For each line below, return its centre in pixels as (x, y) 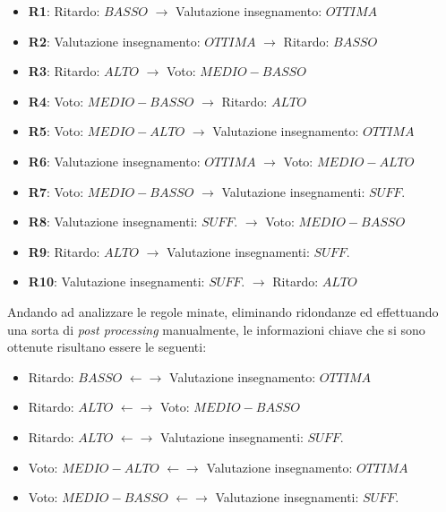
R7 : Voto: (56, 191)
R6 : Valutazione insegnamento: (114, 161)
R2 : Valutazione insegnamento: (114, 41)
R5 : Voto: (56, 131)
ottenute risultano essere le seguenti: (107, 347)
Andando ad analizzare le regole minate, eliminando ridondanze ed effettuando (223, 311)
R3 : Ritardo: (64, 71)
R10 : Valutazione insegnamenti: (116, 282)
